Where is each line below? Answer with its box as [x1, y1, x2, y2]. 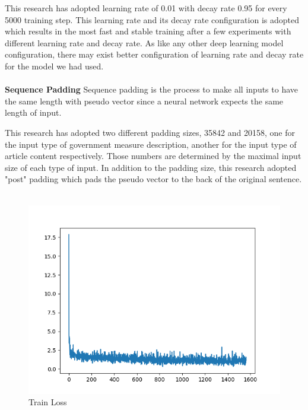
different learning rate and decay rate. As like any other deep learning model [5, 36, 284, 49]
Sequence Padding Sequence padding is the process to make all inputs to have [5, 83, 299, 96]
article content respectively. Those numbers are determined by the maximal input [5, 150, 301, 162]
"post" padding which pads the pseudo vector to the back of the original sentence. [5, 173, 302, 185]
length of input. [5, 106, 62, 119]
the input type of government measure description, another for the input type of [5, 138, 297, 150]
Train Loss [28, 396, 67, 408]
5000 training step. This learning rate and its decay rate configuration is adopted [5, 13, 299, 26]
